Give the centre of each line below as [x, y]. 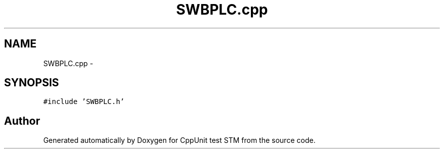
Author [22, 121]
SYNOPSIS [32, 83]
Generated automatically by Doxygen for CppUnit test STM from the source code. [179, 140]
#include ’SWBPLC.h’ [84, 102]
